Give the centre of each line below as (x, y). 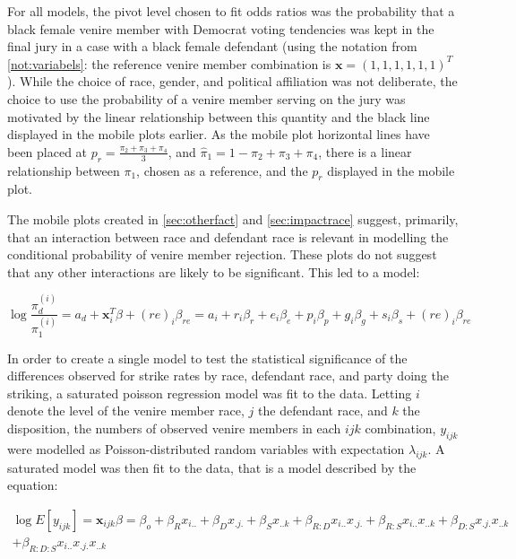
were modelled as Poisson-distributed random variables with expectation (206, 448)
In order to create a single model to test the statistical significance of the (207, 358)
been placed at (47, 151)
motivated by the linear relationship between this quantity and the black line (219, 116)
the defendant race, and (323, 411)
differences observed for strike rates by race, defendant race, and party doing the (228, 376)
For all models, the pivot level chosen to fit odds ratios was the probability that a (231, 11)
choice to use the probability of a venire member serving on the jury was (206, 98)
